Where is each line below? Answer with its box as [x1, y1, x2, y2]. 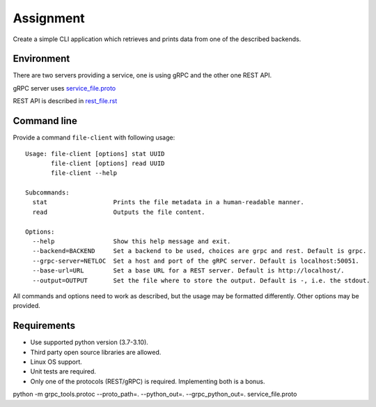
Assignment [13, 10, 85, 26]
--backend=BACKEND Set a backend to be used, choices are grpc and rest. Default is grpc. [32, 247, 367, 255]
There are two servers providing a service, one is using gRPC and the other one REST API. [13, 71, 272, 79]
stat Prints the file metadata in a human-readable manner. [32, 199, 304, 206]
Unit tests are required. [30, 367, 97, 376]
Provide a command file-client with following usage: [13, 133, 175, 142]
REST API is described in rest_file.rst [13, 97, 118, 105]
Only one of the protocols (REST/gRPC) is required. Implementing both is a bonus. [30, 377, 265, 385]
